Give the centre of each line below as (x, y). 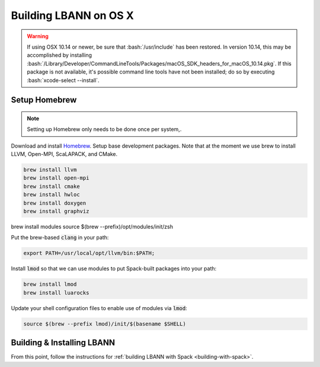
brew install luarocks (56, 293)
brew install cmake (52, 186)
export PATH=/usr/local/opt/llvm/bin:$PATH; (89, 253)
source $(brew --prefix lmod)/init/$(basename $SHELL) (105, 324)
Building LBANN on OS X (73, 15)
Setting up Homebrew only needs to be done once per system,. (104, 129)
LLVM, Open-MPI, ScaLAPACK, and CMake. (64, 154)
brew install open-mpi (56, 178)
